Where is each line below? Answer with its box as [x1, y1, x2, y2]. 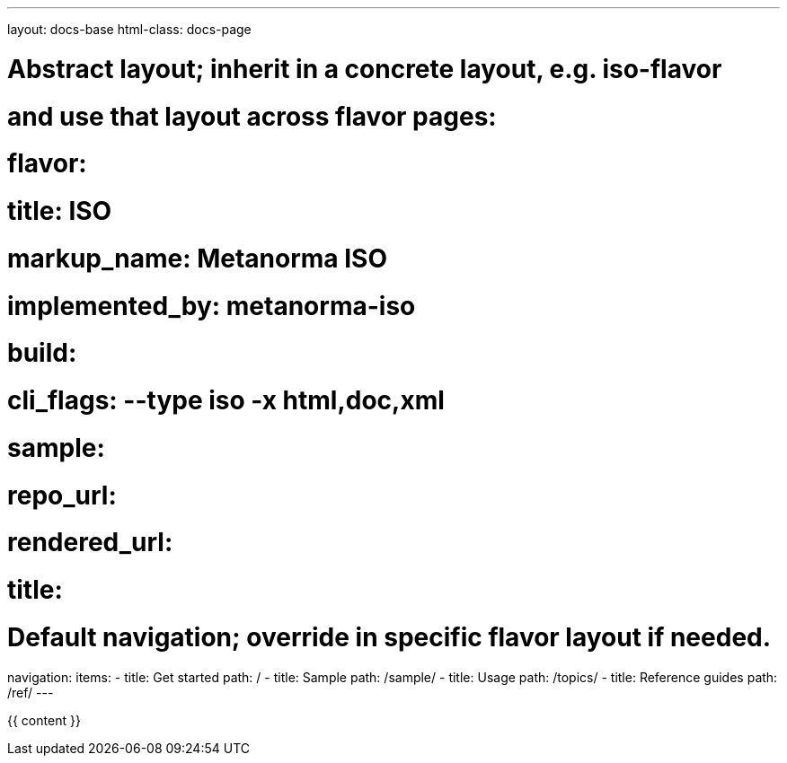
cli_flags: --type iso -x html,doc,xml [7, 385, 445, 416]
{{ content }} [7, 712, 81, 728]
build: [7, 338, 77, 369]
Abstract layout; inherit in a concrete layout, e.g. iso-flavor [7, 53, 722, 84]
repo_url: [7, 479, 117, 511]
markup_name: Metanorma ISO [7, 242, 387, 274]
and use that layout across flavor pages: [7, 101, 497, 132]
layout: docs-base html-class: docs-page [7, 22, 252, 37]
